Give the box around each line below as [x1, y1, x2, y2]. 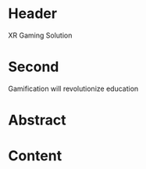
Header [8, 5, 57, 23]
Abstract [8, 111, 66, 129]
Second [8, 58, 59, 76]
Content [8, 147, 62, 165]
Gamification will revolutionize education [8, 84, 139, 93]
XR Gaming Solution [8, 31, 73, 40]
